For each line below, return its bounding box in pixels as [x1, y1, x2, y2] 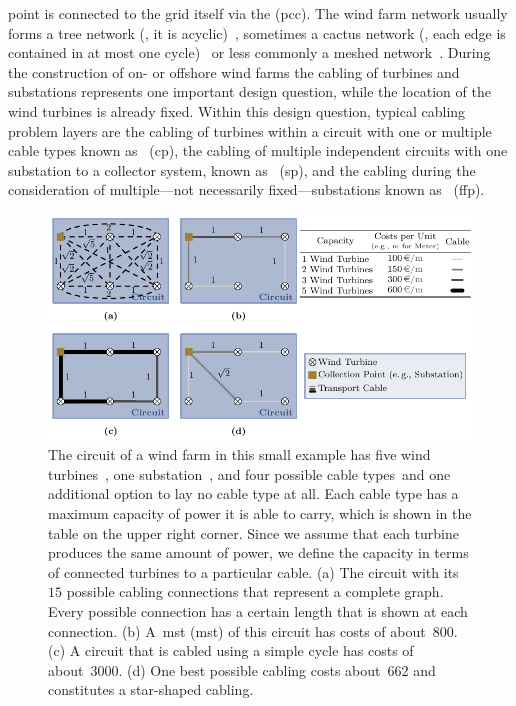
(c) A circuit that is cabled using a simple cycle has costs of [48, 640, 414, 661]
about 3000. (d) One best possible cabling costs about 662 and [48, 659, 436, 680]
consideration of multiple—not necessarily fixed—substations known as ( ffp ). [8, 179, 485, 200]
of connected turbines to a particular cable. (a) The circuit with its [48, 561, 459, 582]
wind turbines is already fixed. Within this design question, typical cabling [8, 100, 466, 121]
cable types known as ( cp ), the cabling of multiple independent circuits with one [8, 140, 508, 161]
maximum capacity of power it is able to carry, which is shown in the [48, 502, 472, 523]
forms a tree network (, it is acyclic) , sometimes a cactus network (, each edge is [8, 22, 506, 43]
